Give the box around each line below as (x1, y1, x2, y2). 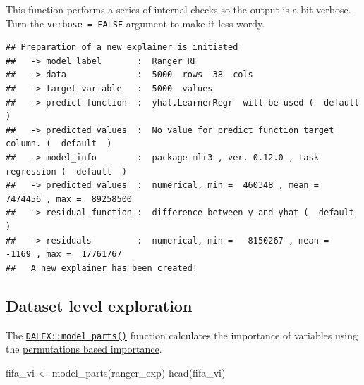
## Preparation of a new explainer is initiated (6, 42, 238, 53)
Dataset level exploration (6, 294, 193, 316)
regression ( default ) (6, 166, 127, 177)
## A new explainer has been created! (6, 263, 198, 273)
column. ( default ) (6, 139, 112, 149)
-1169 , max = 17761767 (6, 249, 122, 260)
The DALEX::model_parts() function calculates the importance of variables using (6, 327, 358, 342)
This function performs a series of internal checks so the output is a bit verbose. (6, 2, 351, 16)
